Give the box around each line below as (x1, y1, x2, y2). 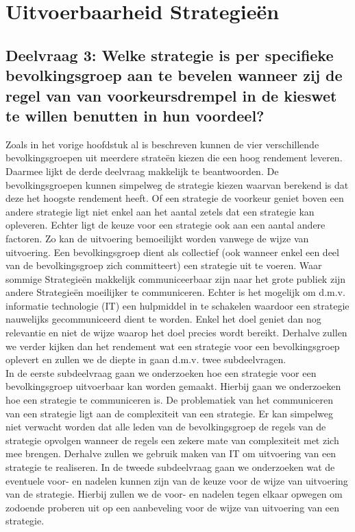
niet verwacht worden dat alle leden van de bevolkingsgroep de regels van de (5, 419, 326, 434)
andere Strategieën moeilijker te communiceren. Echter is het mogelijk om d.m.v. (5, 285, 345, 299)
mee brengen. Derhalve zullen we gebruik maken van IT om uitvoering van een (5, 446, 336, 461)
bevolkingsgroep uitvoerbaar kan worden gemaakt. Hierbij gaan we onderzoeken (5, 379, 341, 393)
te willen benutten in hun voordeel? (5, 104, 265, 126)
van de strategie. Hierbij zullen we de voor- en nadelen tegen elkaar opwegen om (5, 487, 343, 501)
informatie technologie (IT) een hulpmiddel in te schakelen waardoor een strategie (5, 298, 350, 312)
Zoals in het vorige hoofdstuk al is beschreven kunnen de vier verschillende (5, 137, 319, 151)
